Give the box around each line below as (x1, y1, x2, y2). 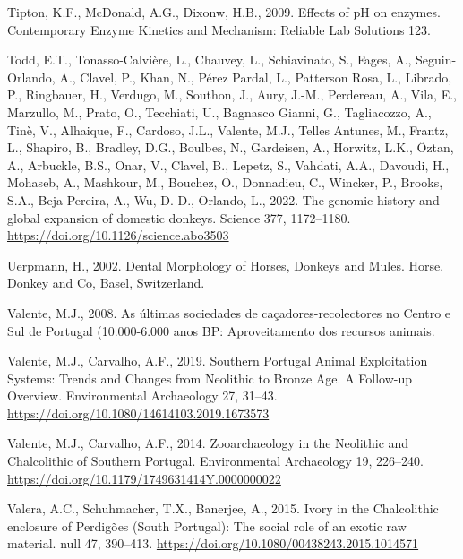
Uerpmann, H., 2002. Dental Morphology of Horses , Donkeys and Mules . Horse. (7, 255, 444, 274)
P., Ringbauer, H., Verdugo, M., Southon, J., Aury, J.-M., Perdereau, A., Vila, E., (7, 85, 457, 104)
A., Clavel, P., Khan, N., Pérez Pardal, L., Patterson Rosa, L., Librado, (59, 67, 452, 86)
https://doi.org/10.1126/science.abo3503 (7, 226, 229, 245)
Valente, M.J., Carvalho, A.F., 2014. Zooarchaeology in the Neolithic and (7, 434, 409, 452)
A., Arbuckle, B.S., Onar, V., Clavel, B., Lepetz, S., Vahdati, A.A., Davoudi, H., (7, 155, 450, 174)
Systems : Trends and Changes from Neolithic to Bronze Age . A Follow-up (7, 368, 412, 387)
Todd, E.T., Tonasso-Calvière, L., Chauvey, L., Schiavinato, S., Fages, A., (7, 50, 412, 69)
